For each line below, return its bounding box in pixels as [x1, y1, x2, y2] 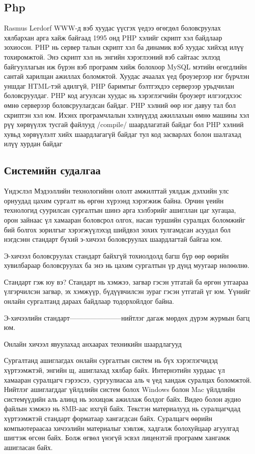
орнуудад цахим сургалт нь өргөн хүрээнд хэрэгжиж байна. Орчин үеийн [4, 195, 224, 205]
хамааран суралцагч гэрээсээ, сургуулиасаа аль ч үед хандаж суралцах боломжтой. [4, 374, 252, 385]
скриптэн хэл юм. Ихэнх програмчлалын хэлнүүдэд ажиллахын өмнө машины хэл [4, 109, 249, 120]
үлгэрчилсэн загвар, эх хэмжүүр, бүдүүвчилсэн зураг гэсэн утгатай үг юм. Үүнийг [4, 286, 251, 296]
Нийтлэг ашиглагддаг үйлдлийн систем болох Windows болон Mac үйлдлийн [4, 384, 235, 394]
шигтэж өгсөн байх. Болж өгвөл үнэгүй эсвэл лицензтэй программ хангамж [4, 432, 230, 443]
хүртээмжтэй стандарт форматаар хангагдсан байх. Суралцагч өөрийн [4, 413, 213, 423]
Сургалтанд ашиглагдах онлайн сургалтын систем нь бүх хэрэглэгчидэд [4, 355, 218, 365]
